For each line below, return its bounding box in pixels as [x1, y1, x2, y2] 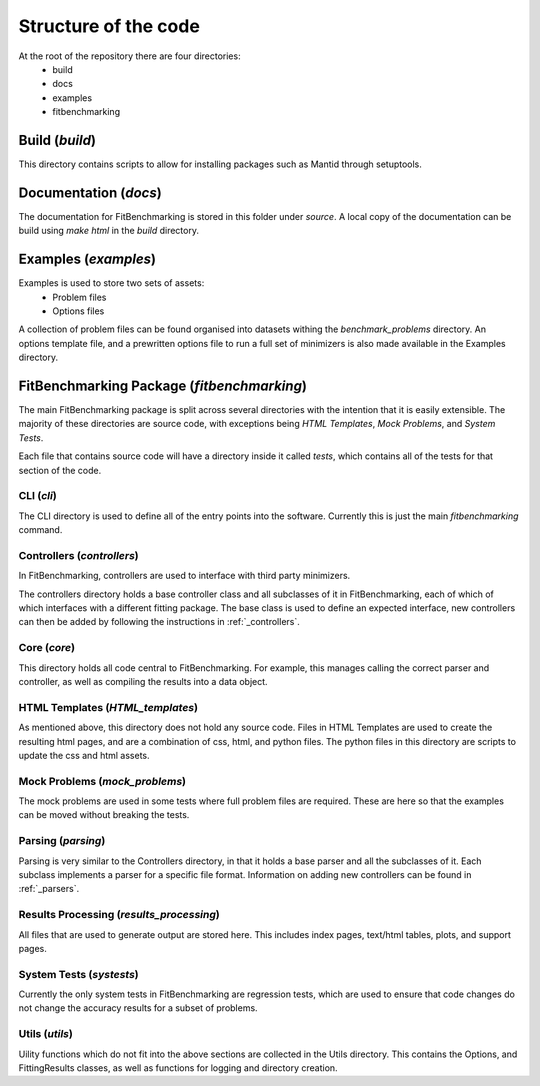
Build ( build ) [18, 131, 97, 149]
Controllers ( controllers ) [18, 548, 139, 562]
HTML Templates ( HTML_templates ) [18, 700, 199, 714]
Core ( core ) [18, 641, 75, 655]
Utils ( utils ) [18, 1027, 74, 1041]
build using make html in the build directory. [18, 225, 200, 237]
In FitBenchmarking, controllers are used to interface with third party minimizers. [18, 570, 351, 582]
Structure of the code [18, 15, 200, 37]
